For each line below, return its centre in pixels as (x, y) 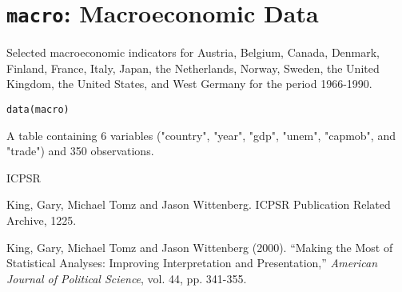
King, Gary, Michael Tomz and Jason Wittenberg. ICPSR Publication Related (199, 204)
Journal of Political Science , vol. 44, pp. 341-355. (127, 278)
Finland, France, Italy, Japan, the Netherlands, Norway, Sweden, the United (193, 68)
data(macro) (38, 110)
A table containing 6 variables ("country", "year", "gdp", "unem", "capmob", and (201, 135)
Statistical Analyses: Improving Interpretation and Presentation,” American (192, 263)
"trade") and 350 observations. (80, 151)
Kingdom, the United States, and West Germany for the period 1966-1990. (189, 84)
